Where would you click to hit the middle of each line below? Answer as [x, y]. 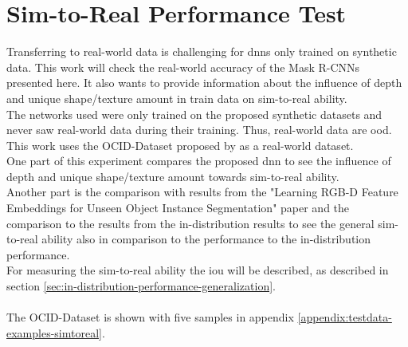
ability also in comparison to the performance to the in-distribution [206, 239]
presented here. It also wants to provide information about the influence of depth [204, 83]
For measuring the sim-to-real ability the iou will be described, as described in [198, 270]
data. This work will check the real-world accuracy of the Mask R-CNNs [183, 67]
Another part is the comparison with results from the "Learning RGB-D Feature [202, 192]
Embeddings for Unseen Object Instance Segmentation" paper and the [178, 208]
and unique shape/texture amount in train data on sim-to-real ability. [177, 98]
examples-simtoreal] [54, 332]
